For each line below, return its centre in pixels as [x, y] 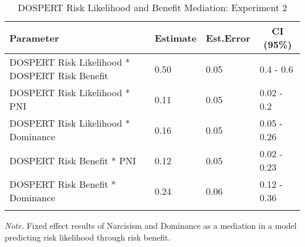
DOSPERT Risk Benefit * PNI [73, 160]
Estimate [176, 38]
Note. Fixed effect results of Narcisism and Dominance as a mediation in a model [151, 225]
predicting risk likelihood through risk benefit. [88, 237]
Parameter [34, 38]
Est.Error [228, 38]
